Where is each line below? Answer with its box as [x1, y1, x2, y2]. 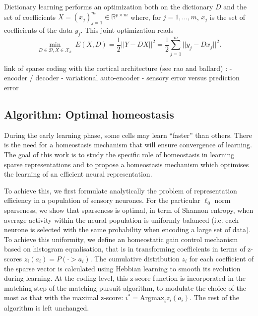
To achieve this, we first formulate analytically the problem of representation [4, 185, 237, 195]
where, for [130, 11, 161, 22]
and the [223, 1, 247, 11]
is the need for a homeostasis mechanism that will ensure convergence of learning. [4, 139, 252, 150]
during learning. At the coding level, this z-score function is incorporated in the [4, 273, 246, 283]
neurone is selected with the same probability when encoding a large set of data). [4, 224, 251, 235]
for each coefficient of [189, 253, 254, 263]
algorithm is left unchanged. [4, 303, 89, 313]
